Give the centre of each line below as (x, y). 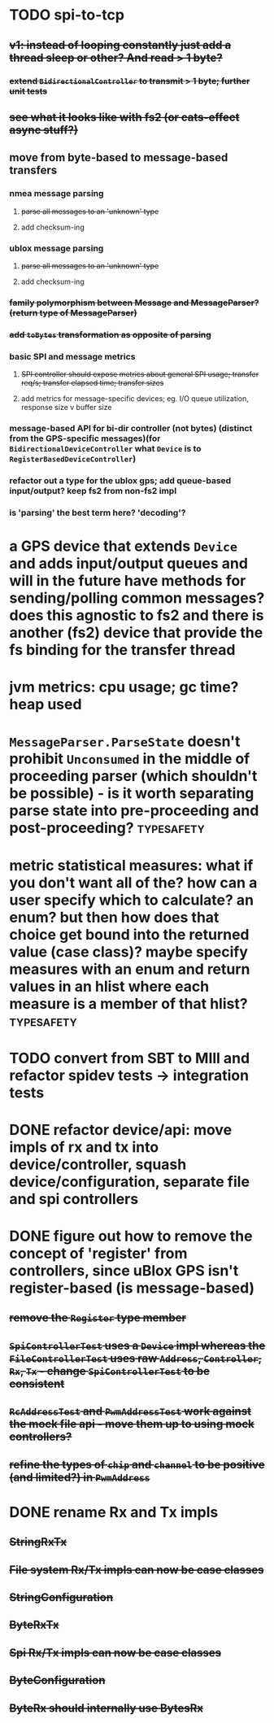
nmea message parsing (57, 194)
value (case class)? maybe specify (129, 951)
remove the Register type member (98, 1318)
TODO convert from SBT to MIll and (130, 1058)
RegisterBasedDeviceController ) (73, 459)
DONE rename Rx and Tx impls (114, 1512)
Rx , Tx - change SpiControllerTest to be (110, 1371)
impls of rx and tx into (84, 1147)
